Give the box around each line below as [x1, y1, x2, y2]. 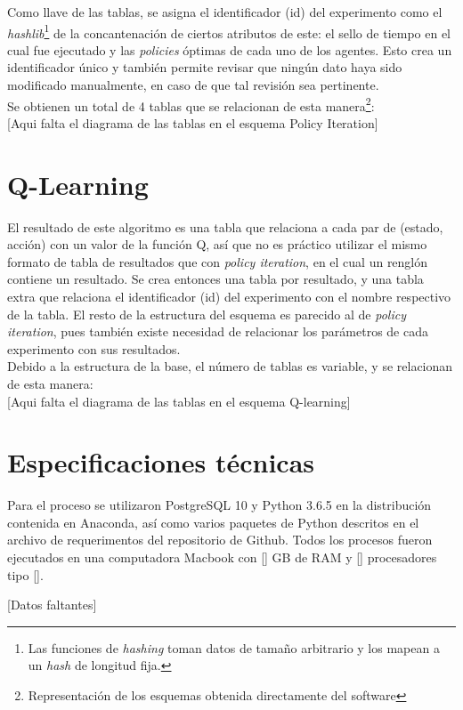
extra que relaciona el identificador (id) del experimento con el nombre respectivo [7, 286, 451, 305]
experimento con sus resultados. [7, 339, 181, 358]
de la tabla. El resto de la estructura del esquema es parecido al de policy [7, 304, 406, 323]
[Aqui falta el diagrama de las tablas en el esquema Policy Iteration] [7, 113, 378, 132]
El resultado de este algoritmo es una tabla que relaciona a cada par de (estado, [7, 217, 443, 236]
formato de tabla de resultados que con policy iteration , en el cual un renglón [7, 252, 428, 270]
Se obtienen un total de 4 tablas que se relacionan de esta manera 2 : [7, 93, 375, 115]
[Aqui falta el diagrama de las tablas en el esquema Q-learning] [7, 391, 351, 410]
